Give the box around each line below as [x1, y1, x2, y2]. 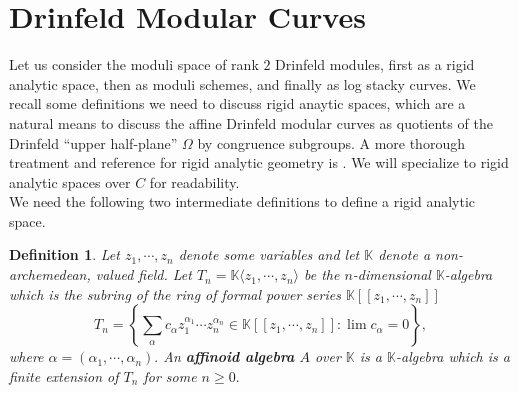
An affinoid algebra [163, 346, 295, 367]
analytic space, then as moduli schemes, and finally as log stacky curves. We [9, 73, 476, 94]
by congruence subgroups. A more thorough [197, 132, 465, 153]
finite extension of [9, 365, 119, 386]
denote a [378, 244, 431, 265]
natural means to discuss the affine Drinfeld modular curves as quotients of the [9, 112, 493, 133]
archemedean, [9, 264, 91, 285]
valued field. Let [95, 264, 192, 285]
